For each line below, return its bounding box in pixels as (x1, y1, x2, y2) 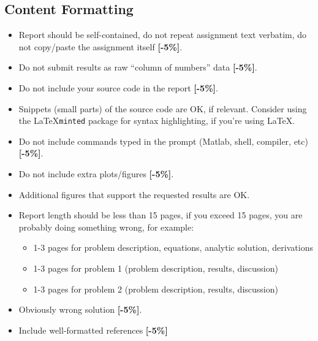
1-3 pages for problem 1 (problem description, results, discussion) (33, 261, 278, 274)
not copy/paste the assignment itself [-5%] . (18, 40, 183, 53)
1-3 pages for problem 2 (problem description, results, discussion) (33, 282, 278, 295)
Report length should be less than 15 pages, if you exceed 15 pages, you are (18, 209, 303, 221)
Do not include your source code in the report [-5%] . (18, 81, 218, 94)
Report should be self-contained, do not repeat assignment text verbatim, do (18, 28, 307, 41)
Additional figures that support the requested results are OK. (18, 188, 250, 201)
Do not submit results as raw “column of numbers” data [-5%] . (18, 61, 257, 74)
